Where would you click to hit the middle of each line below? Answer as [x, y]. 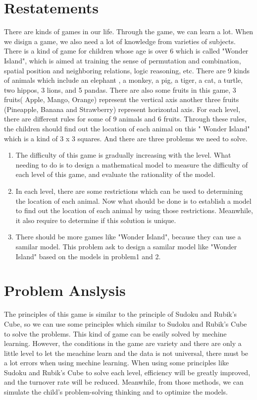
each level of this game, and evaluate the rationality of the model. [115, 174]
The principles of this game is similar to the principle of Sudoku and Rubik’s [121, 314]
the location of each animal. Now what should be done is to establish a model [133, 200]
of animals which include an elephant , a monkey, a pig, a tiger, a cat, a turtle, [123, 80]
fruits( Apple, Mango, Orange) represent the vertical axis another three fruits [122, 99]
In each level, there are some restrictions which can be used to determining [129, 191]
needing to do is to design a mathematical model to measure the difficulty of [132, 164]
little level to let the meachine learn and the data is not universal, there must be [126, 353]
